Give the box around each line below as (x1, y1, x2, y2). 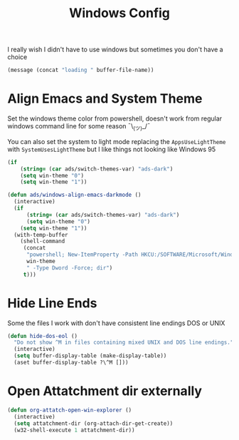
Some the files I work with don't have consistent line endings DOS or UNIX (7, 319, 225, 327)
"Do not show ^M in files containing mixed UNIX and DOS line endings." (14, 339, 234, 347)
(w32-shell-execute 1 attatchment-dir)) (14, 426, 135, 434)
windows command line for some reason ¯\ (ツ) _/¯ (7, 122, 151, 132)
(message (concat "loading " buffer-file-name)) (7, 66, 154, 74)
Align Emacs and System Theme (7, 91, 203, 107)
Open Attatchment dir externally (7, 383, 203, 399)
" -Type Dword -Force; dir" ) (26, 264, 113, 272)
